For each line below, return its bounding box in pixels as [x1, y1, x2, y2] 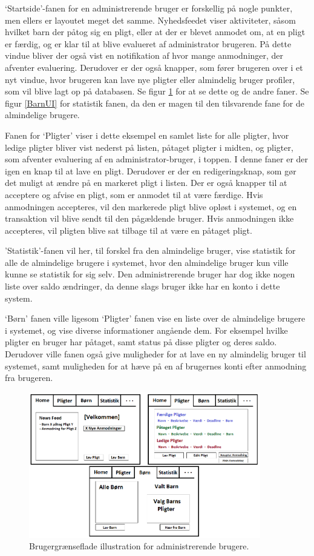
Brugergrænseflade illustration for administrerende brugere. [29, 540, 249, 552]
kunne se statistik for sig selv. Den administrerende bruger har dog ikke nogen [5, 268, 295, 280]
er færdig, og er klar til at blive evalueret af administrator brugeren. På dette [5, 37, 292, 50]
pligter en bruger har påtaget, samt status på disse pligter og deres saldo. [5, 336, 277, 348]
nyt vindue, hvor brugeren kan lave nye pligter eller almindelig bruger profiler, [5, 73, 295, 85]
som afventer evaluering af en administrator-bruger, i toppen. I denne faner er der [5, 153, 309, 165]
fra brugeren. [5, 371, 53, 384]
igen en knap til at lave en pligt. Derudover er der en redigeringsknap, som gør [5, 164, 296, 177]
